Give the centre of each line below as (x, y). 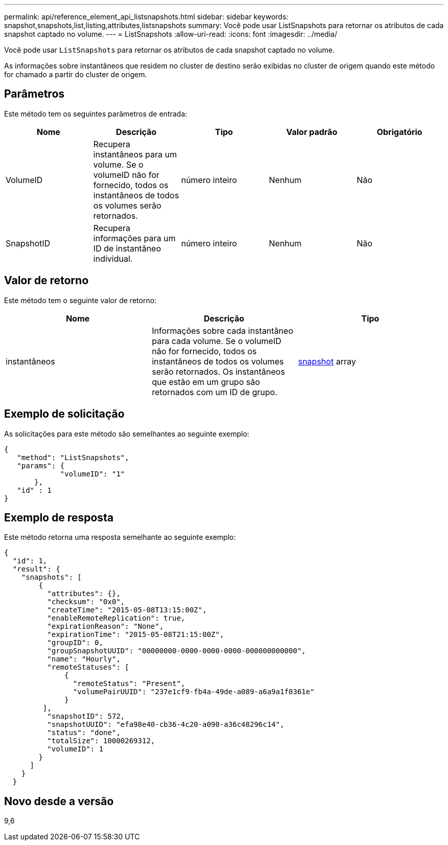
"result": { (36, 569)
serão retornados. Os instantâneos (218, 371)
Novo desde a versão (59, 801)
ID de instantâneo (127, 248)
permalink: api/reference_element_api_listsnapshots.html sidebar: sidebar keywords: (146, 17)
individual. (113, 258)
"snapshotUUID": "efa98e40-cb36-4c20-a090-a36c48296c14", (166, 725)
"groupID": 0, (75, 643)
